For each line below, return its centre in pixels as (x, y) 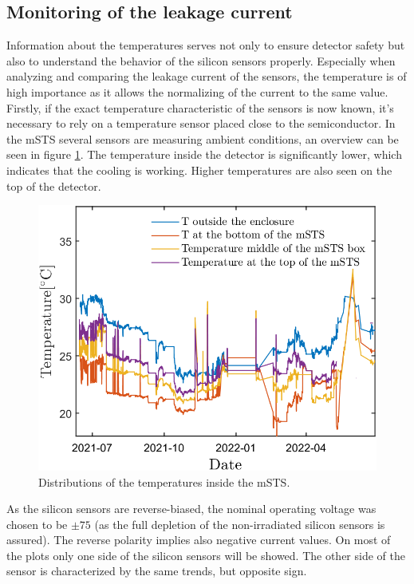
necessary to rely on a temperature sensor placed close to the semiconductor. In (201, 123)
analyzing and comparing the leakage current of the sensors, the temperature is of (207, 76)
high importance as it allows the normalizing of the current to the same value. (197, 91)
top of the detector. (54, 185)
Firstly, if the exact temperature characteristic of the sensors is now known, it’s (200, 107)
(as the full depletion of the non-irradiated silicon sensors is (240, 524)
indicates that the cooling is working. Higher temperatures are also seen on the (199, 170)
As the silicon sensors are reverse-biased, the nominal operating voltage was (191, 509)
